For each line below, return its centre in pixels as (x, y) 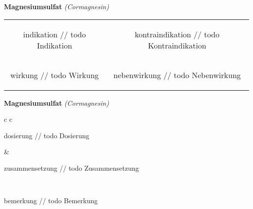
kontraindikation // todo (177, 34)
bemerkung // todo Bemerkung (51, 201)
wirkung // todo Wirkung (54, 75)
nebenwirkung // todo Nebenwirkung (177, 75)
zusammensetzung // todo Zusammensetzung (72, 168)
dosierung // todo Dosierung (47, 135)
